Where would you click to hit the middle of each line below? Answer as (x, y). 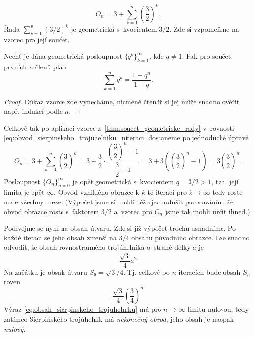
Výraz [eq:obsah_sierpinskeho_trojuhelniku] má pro (83, 309)
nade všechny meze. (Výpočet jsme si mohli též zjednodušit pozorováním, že (119, 201)
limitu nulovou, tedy (218, 309)
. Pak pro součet (206, 56)
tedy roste (227, 192)
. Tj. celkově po (146, 272)
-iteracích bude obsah (208, 272)
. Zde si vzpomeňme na (204, 28)
